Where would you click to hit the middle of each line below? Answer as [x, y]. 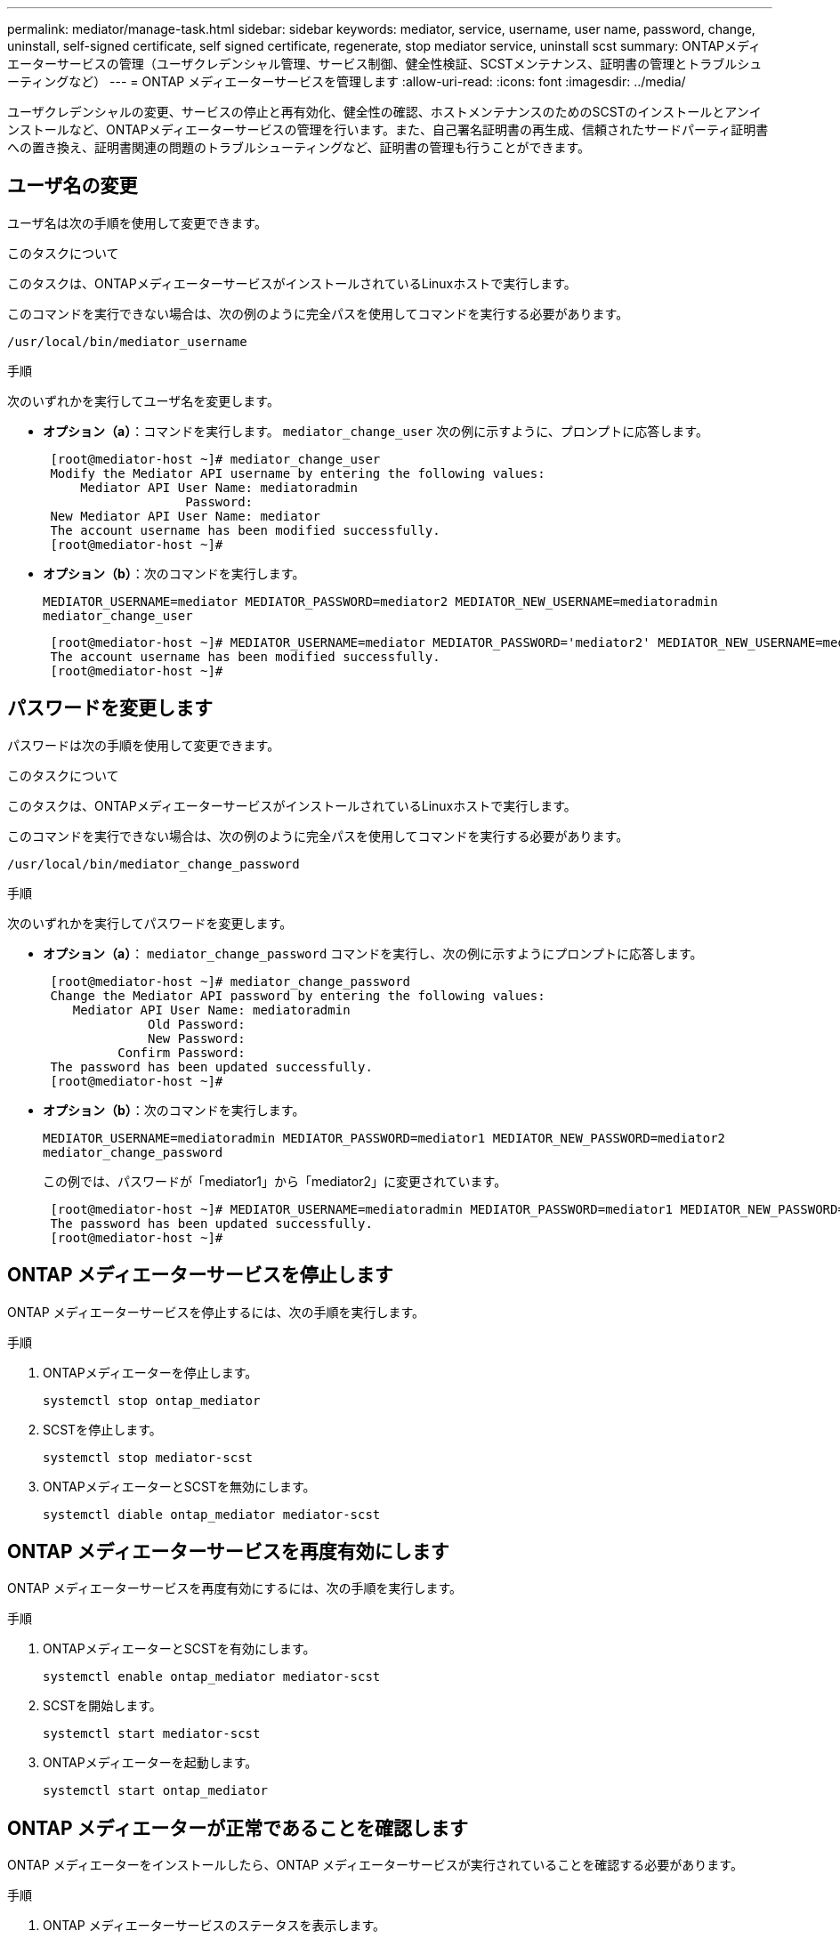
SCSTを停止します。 [102, 1429]
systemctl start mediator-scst [152, 1734]
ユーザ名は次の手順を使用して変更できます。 [137, 222]
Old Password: [197, 1024]
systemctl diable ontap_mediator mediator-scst [212, 1514]
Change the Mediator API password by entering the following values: [298, 995]
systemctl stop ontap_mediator [152, 1400]
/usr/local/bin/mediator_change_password [153, 864]
